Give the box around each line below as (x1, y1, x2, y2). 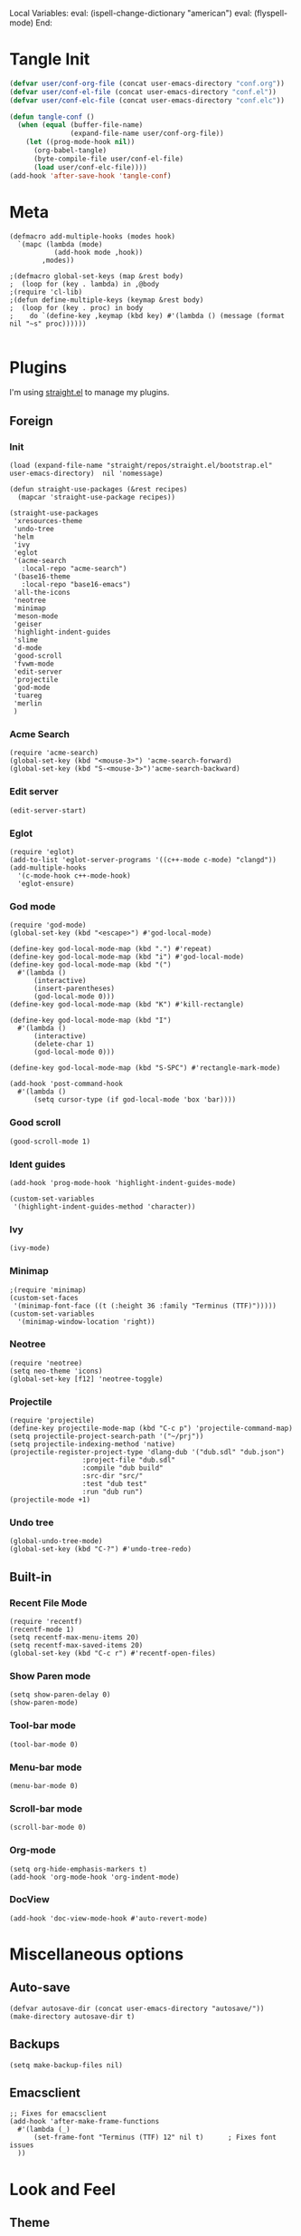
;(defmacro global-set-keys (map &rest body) (9, 271, 183, 280)
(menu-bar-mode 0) (9, 1781, 79, 1790)
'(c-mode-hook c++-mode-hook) (17, 871, 131, 880)
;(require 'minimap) (9, 1285, 88, 1295)
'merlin (13, 699, 42, 708)
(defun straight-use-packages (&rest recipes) (9, 485, 188, 494)
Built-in (9, 1569, 52, 1585)
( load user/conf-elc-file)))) (33, 162, 147, 171)
